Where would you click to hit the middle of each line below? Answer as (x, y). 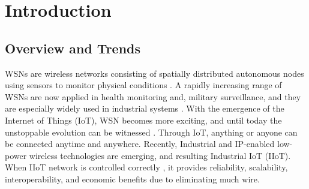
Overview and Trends (73, 48)
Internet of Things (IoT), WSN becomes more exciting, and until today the (143, 120)
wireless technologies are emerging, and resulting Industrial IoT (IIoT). (160, 155)
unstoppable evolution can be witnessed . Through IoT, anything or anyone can (151, 132)
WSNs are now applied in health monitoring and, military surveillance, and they (153, 96)
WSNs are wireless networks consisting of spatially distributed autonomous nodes (154, 73)
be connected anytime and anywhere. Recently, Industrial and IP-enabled (140, 144)
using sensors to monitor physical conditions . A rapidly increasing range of (143, 85)
